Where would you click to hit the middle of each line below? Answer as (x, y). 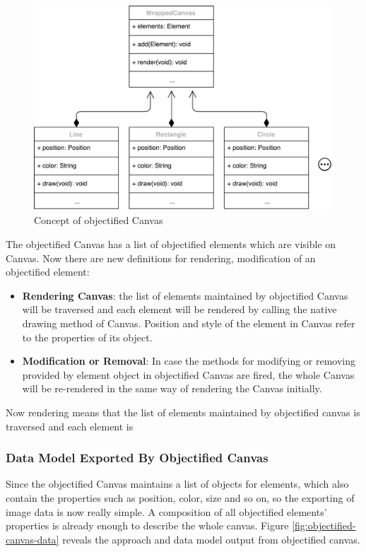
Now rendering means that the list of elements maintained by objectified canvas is (183, 412)
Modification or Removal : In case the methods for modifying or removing (189, 361)
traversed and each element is (70, 426)
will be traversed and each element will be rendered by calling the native (179, 309)
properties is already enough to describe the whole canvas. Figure (147, 525)
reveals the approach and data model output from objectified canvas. (211, 539)
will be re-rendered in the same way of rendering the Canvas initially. (172, 388)
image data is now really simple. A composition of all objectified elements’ (166, 511)
